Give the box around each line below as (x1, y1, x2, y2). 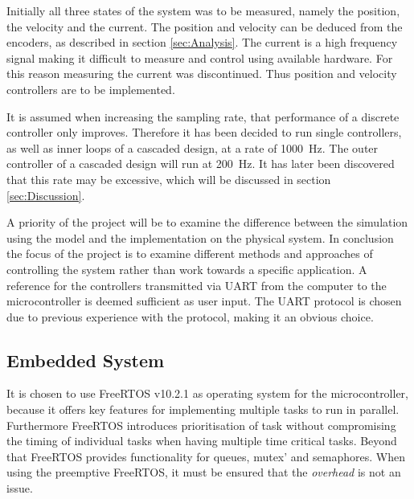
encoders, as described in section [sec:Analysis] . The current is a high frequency (6, 34, 398, 51)
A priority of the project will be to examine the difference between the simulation (6, 214, 408, 231)
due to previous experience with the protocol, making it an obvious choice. (6, 308, 374, 325)
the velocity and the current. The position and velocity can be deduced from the (6, 18, 403, 35)
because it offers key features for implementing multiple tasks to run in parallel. (6, 401, 400, 418)
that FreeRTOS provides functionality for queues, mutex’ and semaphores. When (6, 448, 405, 464)
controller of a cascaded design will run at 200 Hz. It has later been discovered (6, 155, 395, 172)
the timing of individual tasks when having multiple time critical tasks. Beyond (6, 432, 397, 449)
